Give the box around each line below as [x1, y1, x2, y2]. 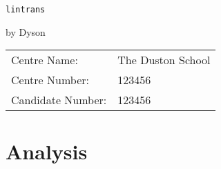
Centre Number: [11, 72, 89, 88]
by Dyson [6, 24, 46, 39]
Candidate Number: [11, 92, 107, 108]
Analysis [6, 137, 88, 166]
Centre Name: [11, 52, 78, 68]
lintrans [6, 5, 46, 14]
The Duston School [117, 52, 211, 68]
